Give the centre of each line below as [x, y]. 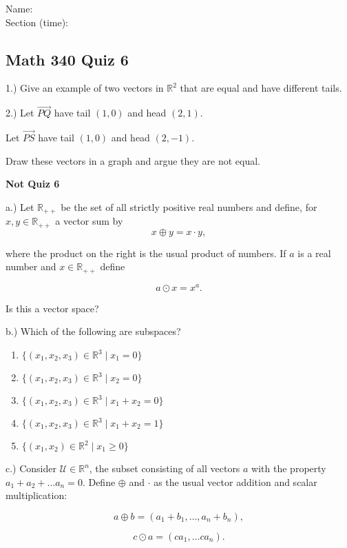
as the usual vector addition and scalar [235, 481]
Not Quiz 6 [33, 184]
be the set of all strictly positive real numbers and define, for [189, 206]
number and [31, 266]
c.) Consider [31, 468]
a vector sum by [89, 221]
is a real [314, 253]
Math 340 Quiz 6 [67, 59]
